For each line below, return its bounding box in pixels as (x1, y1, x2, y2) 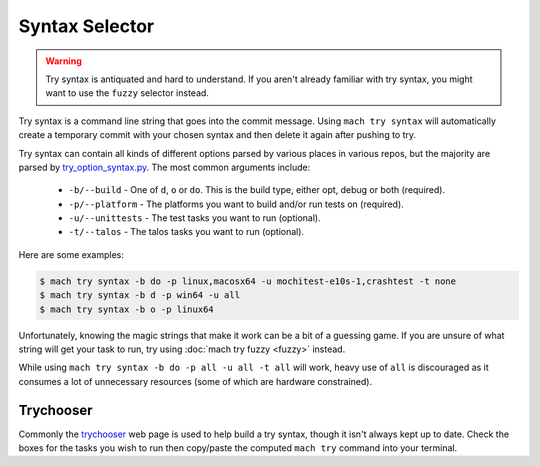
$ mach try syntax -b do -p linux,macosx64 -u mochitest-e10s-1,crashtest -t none (39, 275, 457, 287)
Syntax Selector (18, 15, 155, 37)
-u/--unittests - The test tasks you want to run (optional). (68, 212, 321, 224)
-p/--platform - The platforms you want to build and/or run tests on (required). (68, 198, 404, 210)
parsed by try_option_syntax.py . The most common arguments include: (18, 161, 311, 173)
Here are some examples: (18, 248, 125, 260)
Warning (45, 55, 82, 67)
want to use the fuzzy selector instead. (45, 87, 210, 99)
